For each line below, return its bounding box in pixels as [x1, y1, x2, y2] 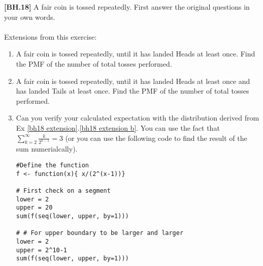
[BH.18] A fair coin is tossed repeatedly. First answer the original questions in [4, 2, 250, 12]
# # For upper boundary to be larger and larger [16, 229, 184, 237]
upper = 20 [16, 204, 53, 212]
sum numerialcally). [16, 143, 78, 154]
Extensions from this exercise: [4, 31, 97, 42]
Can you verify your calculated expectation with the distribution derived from [16, 112, 259, 123]
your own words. [4, 11, 55, 22]
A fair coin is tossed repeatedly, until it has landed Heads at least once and [16, 75, 250, 86]
